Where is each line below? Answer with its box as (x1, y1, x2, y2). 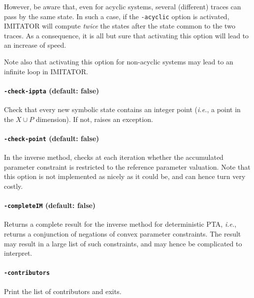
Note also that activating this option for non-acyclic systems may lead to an (4, 57, 233, 67)
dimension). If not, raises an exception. (35, 114, 153, 124)
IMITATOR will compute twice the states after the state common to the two (4, 21, 235, 31)
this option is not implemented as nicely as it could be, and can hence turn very (4, 171, 246, 181)
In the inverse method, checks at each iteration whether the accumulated (4, 152, 223, 162)
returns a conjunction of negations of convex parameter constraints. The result (4, 228, 241, 238)
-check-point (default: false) (4, 133, 99, 143)
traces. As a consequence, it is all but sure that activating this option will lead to (4, 30, 249, 40)
